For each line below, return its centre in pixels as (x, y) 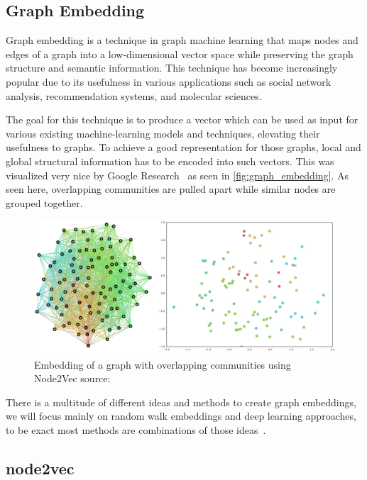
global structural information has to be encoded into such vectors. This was (170, 161)
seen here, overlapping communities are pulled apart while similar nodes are (171, 189)
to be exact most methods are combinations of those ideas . (136, 429)
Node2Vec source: (72, 378)
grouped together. (44, 202)
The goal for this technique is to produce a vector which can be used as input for (182, 119)
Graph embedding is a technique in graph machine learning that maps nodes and (182, 40)
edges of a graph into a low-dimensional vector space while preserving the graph (180, 54)
